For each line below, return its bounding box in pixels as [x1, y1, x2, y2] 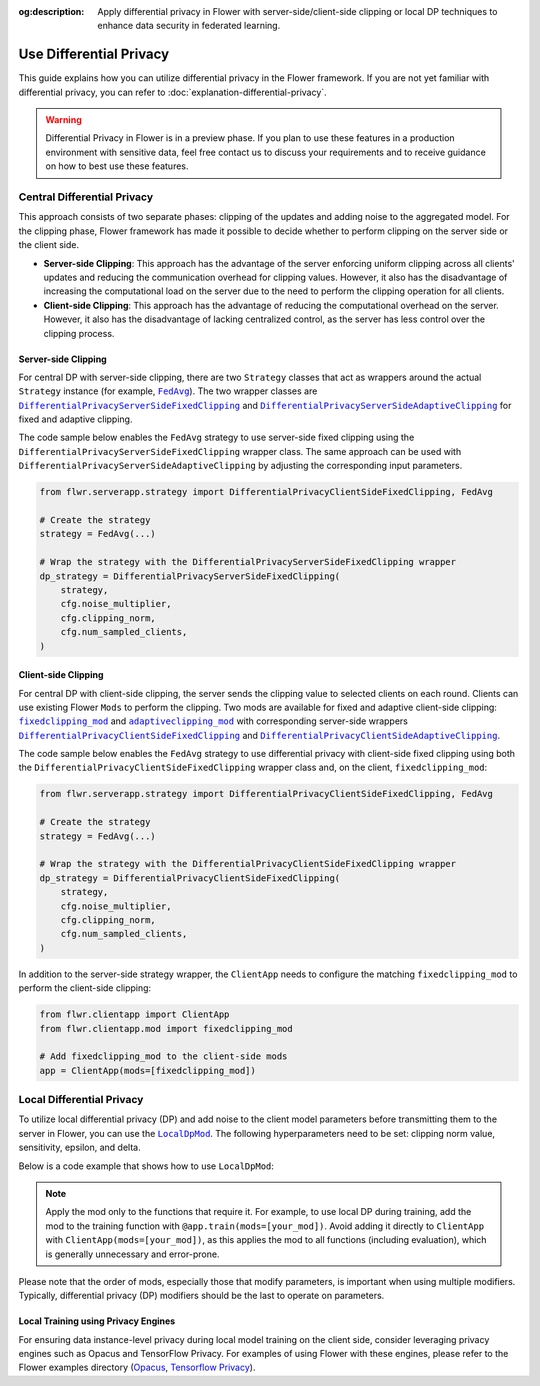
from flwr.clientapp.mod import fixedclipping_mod [39, 1023, 294, 1034]
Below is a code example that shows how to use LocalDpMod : [18, 1160, 275, 1172]
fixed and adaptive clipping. [18, 413, 133, 425]
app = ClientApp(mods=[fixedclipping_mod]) [39, 1065, 257, 1076]
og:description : [18, 6, 85, 17]
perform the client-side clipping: [18, 982, 152, 994]
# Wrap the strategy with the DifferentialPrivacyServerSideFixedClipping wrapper [39, 556, 457, 568]
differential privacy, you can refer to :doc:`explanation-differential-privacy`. [18, 86, 327, 98]
